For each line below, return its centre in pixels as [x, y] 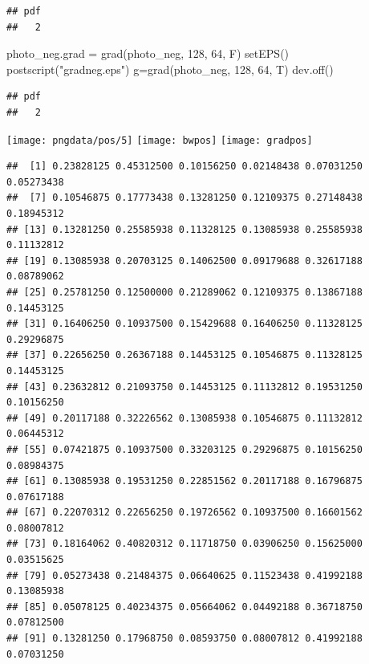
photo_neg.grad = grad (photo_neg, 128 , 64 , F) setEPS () [148, 53]
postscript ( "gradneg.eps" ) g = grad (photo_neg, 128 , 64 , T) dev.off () [170, 69]
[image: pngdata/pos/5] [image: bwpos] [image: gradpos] [160, 140]
